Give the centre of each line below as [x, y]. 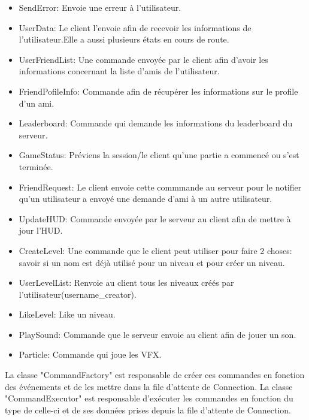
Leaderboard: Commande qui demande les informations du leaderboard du [156, 123]
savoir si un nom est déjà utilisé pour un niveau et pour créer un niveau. [152, 262]
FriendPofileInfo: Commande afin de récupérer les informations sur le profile [158, 91]
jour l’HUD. [41, 230]
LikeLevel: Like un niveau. [67, 314]
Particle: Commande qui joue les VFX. [90, 354]
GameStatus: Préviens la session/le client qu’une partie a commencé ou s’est [159, 155]
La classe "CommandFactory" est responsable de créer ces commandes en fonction [155, 375]
